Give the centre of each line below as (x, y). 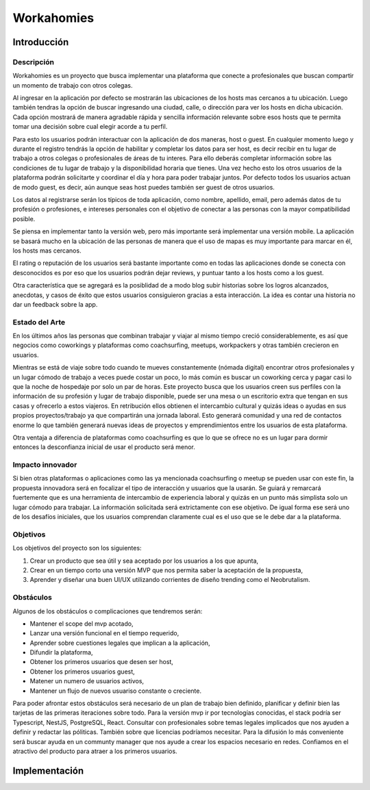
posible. (24, 218)
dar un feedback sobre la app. (55, 304)
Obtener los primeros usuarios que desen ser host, (102, 662)
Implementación (48, 770)
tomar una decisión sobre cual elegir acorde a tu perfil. (90, 127)
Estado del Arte (39, 322)
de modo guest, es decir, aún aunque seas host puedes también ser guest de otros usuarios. (144, 187)
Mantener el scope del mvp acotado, (82, 624)
